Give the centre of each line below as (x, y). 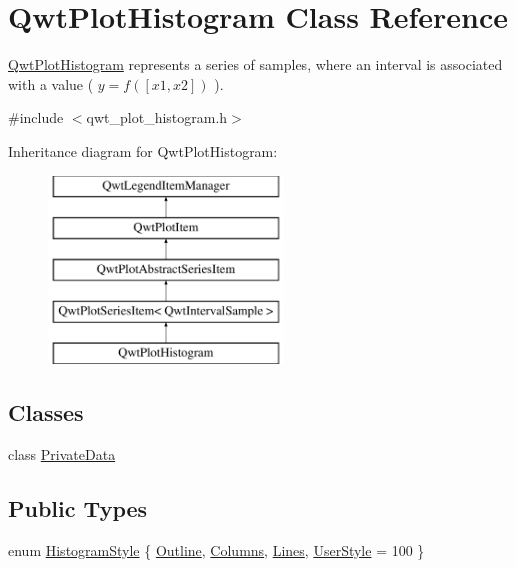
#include (36, 117)
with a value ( (51, 83)
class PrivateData (62, 454)
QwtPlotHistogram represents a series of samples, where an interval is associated (255, 64)
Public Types (78, 508)
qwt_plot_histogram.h (157, 117)
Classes (46, 412)
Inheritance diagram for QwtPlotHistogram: (143, 150)
